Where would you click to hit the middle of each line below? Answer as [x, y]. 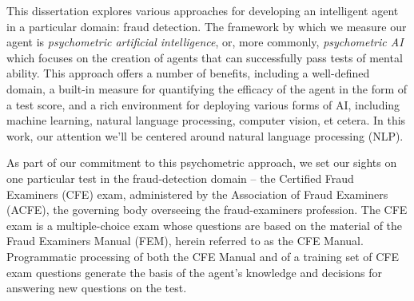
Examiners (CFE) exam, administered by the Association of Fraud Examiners [197, 194]
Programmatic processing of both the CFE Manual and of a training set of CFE [203, 256]
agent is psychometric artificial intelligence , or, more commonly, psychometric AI [205, 42]
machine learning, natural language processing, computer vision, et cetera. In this [206, 120]
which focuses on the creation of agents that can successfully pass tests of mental [205, 57]
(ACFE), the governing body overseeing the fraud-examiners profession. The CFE [207, 210]
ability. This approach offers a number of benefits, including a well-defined [188, 73]
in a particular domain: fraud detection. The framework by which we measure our [207, 26]
